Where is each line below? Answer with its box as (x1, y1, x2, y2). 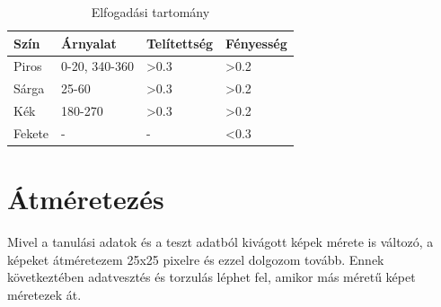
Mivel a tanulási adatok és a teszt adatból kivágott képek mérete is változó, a (7, 232, 434, 251)
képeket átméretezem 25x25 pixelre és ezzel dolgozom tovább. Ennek (7, 250, 384, 268)
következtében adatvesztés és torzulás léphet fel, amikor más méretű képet (7, 268, 416, 286)
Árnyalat (61, 33, 117, 52)
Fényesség (225, 33, 287, 52)
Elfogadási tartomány (91, 3, 210, 21)
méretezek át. (7, 285, 82, 303)
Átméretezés (7, 180, 164, 217)
